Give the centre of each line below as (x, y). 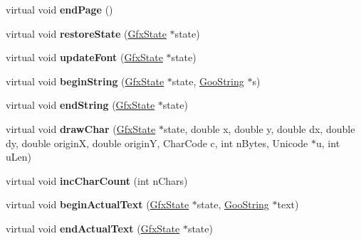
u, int (328, 143)
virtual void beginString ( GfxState (85, 81)
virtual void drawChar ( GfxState (81, 128)
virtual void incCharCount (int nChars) (97, 180)
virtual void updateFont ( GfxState (84, 57)
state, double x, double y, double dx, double (259, 128)
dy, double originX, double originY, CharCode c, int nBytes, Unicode (157, 143)
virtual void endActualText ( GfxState (93, 228)
